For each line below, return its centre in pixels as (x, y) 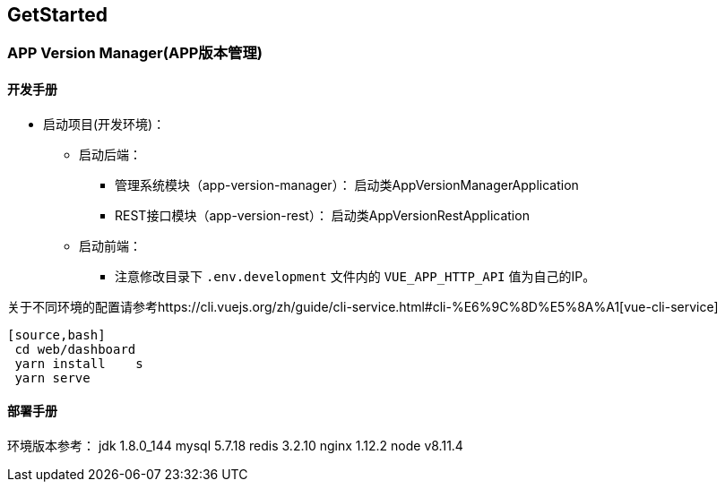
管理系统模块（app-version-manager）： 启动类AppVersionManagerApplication (347, 184)
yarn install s (79, 363)
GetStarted (57, 15)
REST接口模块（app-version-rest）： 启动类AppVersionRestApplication (322, 215)
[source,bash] (56, 335)
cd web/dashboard (75, 349)
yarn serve (52, 377)
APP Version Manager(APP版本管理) (135, 53)
